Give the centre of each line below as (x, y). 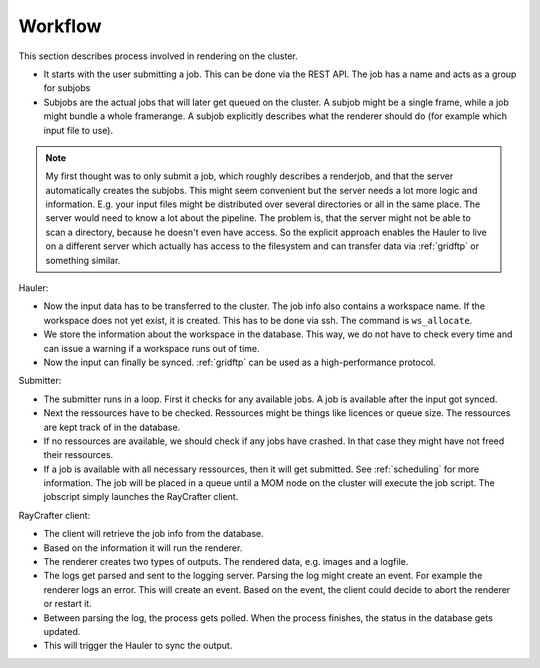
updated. (62, 631)
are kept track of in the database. (112, 427)
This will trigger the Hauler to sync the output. (138, 646)
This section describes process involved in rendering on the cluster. (158, 56)
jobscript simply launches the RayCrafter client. (141, 497)
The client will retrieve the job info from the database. (153, 534)
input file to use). (78, 130)
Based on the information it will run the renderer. (143, 547)
